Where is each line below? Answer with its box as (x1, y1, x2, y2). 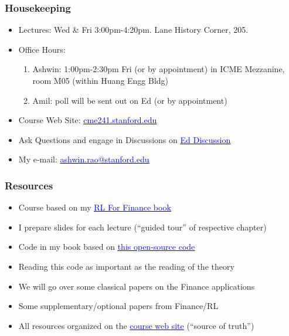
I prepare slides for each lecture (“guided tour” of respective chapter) (18, 220, 267, 233)
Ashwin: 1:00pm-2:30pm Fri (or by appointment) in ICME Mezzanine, (32, 63, 285, 75)
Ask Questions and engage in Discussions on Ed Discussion (18, 133, 231, 145)
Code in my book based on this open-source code (18, 240, 195, 253)
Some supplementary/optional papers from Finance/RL (18, 300, 219, 312)
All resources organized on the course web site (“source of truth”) (18, 319, 254, 331)
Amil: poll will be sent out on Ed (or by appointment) (32, 94, 227, 106)
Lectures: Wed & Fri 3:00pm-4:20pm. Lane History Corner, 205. (18, 23, 249, 36)
